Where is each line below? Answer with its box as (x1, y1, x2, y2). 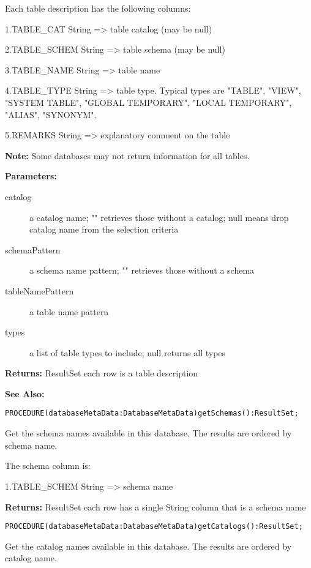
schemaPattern (5, 243, 61, 256)
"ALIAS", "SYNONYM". (5, 108, 97, 121)
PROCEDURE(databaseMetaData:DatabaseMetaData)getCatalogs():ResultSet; (5, 522, 303, 531)
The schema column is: (5, 459, 91, 472)
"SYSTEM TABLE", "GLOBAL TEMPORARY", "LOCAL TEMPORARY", (5, 95, 292, 108)
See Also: (5, 387, 45, 400)
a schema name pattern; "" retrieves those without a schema (29, 264, 255, 277)
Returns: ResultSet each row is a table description (5, 367, 198, 379)
